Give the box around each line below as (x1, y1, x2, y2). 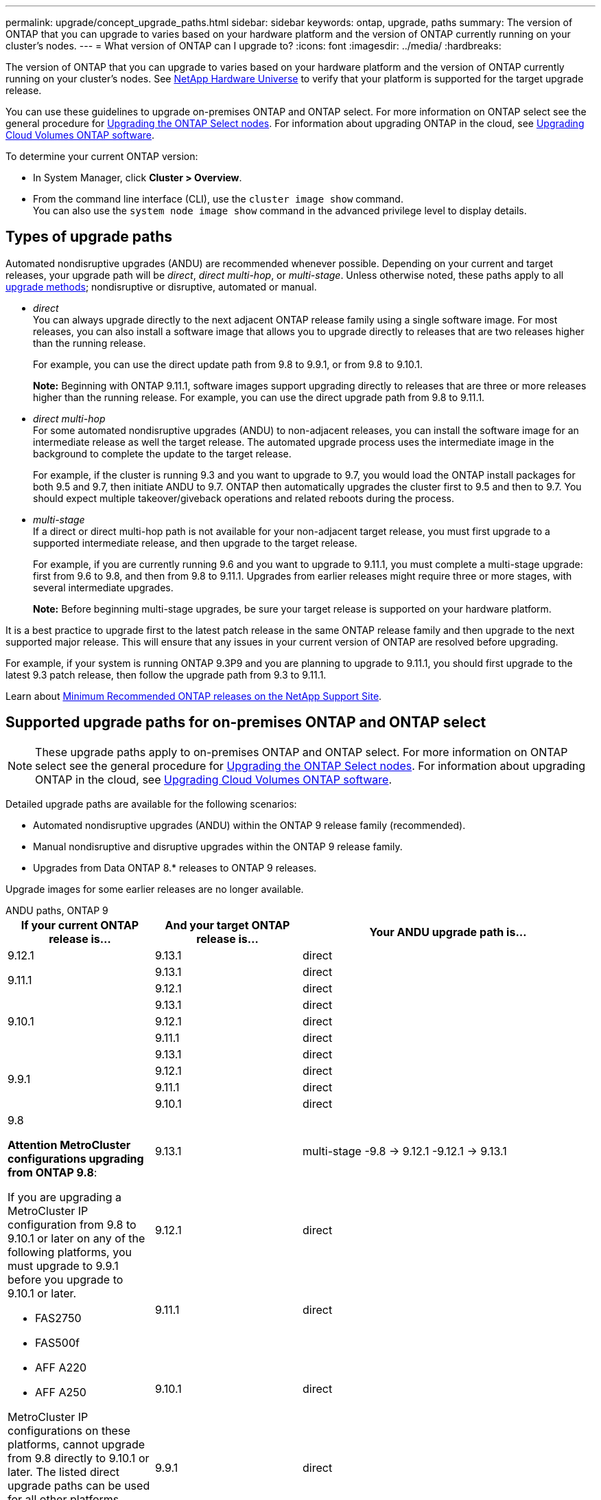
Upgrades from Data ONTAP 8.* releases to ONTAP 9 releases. (33, 861, 317, 874)
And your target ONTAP (165, 918, 290, 932)
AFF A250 (35, 1385, 86, 1399)
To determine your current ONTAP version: (5, 150, 198, 162)
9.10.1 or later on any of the (8, 1231, 145, 1245)
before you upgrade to (8, 1272, 123, 1286)
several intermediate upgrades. (33, 581, 174, 593)
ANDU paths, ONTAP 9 (5, 904, 108, 916)
